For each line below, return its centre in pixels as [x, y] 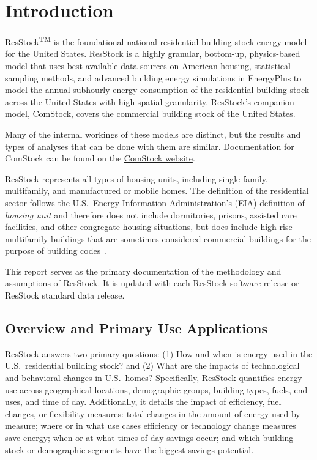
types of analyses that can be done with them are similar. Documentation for [150, 146]
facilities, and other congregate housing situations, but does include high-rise [149, 227]
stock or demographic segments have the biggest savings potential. [129, 449]
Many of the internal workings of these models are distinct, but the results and [153, 134]
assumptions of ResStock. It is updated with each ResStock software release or [152, 283]
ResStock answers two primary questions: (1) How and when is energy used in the [159, 353]
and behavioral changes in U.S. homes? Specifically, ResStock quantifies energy [154, 378]
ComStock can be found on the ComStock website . [100, 158]
